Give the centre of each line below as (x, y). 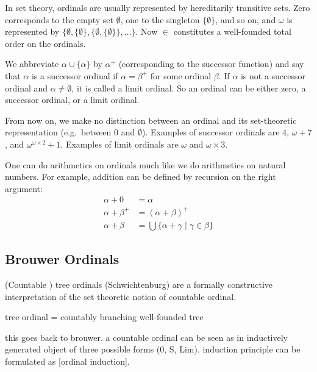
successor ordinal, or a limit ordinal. (72, 100)
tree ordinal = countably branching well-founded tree (104, 317)
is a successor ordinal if (75, 75)
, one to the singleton (160, 19)
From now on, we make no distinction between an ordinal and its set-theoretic (151, 120)
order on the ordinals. (45, 43)
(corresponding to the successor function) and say (211, 64)
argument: (24, 188)
